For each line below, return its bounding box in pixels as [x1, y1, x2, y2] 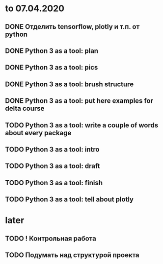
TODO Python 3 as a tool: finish [5, 178, 103, 187]
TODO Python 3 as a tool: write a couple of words [5, 121, 159, 129]
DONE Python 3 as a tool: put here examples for [5, 96, 154, 105]
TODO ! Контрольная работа [5, 234, 97, 242]
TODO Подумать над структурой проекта [5, 251, 140, 260]
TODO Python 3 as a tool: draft [5, 162, 100, 170]
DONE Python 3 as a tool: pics [5, 63, 98, 72]
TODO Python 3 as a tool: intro [5, 145, 100, 153]
